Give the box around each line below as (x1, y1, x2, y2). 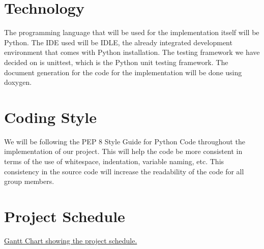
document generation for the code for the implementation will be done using (4, 67, 242, 77)
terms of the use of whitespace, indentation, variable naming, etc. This (4, 156, 224, 166)
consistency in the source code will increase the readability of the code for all (4, 166, 244, 176)
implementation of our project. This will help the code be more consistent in (4, 146, 243, 157)
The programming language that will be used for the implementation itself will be (4, 27, 259, 38)
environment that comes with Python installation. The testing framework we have (4, 47, 260, 57)
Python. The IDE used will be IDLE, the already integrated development (4, 37, 232, 47)
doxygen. (4, 77, 32, 87)
